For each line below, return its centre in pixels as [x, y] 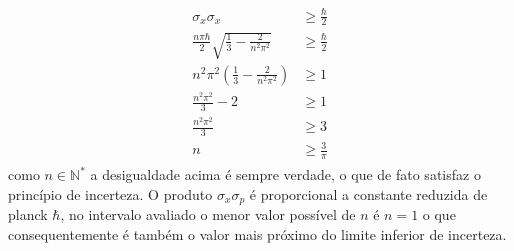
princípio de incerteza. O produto [110, 193]
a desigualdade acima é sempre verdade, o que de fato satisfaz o [285, 174]
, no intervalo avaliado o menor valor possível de [208, 214]
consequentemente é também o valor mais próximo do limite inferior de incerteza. [257, 233]
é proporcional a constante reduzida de [368, 193]
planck [28, 214]
